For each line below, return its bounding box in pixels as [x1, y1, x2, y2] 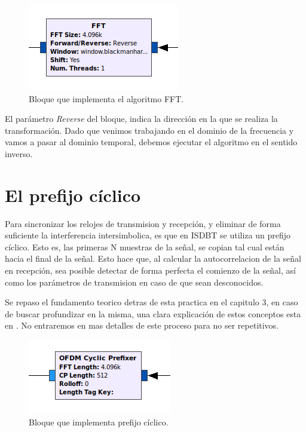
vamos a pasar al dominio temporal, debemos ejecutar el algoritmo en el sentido [5, 136, 298, 148]
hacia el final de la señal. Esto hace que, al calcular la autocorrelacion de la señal [5, 252, 301, 265]
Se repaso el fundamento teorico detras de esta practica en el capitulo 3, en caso [5, 296, 298, 308]
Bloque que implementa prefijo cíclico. [29, 415, 169, 428]
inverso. [5, 147, 33, 160]
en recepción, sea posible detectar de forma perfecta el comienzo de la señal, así [5, 264, 296, 277]
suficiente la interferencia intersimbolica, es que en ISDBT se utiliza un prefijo [5, 229, 291, 241]
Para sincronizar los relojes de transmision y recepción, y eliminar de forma [5, 217, 281, 229]
